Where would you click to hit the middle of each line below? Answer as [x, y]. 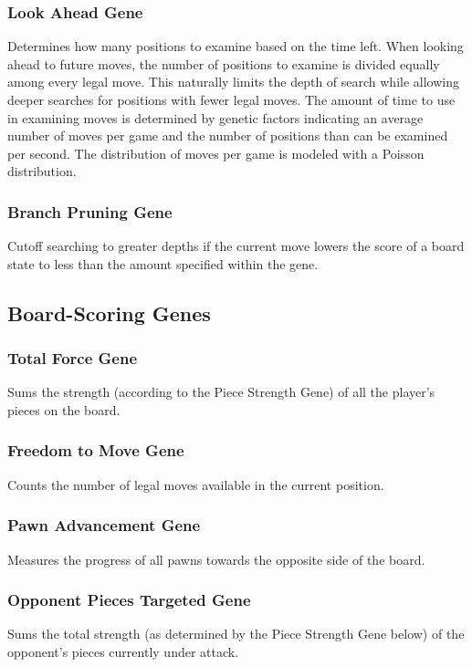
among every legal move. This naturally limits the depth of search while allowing [233, 82]
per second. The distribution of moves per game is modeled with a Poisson [216, 153]
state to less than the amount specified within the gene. [163, 263]
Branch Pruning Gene [90, 211]
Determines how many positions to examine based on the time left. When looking [236, 46]
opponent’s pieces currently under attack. [123, 651]
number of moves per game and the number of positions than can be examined [228, 135]
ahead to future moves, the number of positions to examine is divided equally [224, 63]
